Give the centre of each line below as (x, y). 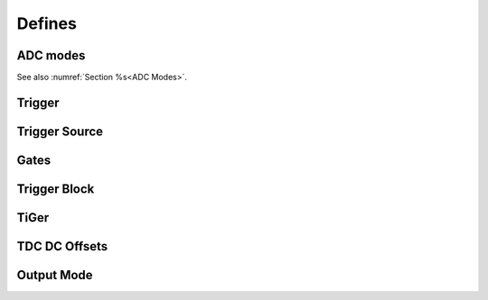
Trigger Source (60, 131)
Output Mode (55, 275)
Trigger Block (56, 189)
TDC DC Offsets (62, 246)
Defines (47, 23)
